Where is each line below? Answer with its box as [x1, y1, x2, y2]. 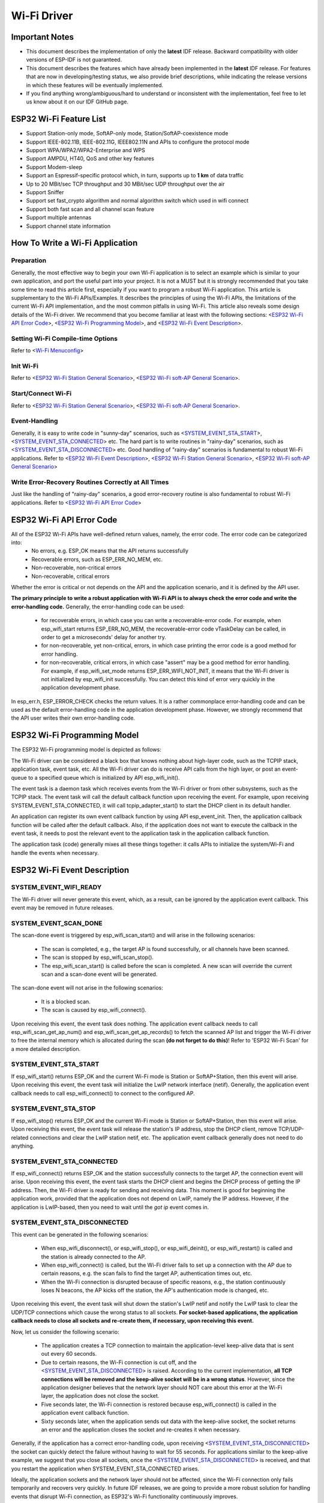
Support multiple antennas [26, 214, 92, 221]
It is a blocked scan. [41, 998, 91, 1005]
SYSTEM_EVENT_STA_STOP [11, 1104, 96, 1113]
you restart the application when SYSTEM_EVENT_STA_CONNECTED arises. [11, 1465, 199, 1472]
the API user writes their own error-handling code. [11, 714, 135, 721]
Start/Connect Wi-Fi [11, 390, 72, 398]
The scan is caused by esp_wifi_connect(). [41, 1006, 147, 1014]
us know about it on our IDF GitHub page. [26, 98, 129, 105]
